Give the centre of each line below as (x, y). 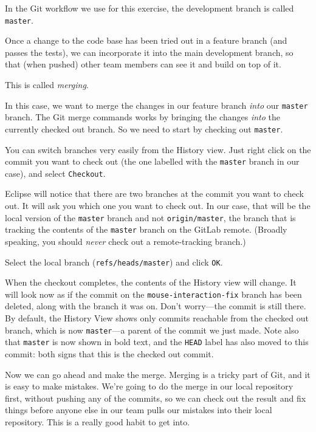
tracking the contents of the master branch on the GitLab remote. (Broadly (146, 229)
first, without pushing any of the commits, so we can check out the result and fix (156, 398)
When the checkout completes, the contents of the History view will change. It (151, 282)
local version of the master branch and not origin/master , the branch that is (150, 217)
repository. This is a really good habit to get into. (98, 421)
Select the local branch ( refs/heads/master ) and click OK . (114, 262)
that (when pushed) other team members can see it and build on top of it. (143, 64)
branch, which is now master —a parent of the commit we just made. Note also (152, 330)
